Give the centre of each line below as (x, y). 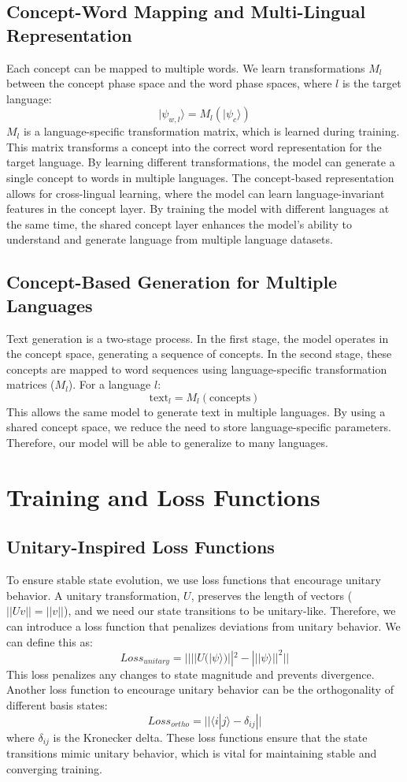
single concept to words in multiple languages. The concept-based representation (200, 177)
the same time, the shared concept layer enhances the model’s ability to (179, 223)
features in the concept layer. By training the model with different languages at (198, 209)
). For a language (109, 384)
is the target (372, 83)
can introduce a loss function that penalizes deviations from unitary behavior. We (203, 626)
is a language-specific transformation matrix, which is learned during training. (211, 131)
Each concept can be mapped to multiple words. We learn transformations (186, 67)
